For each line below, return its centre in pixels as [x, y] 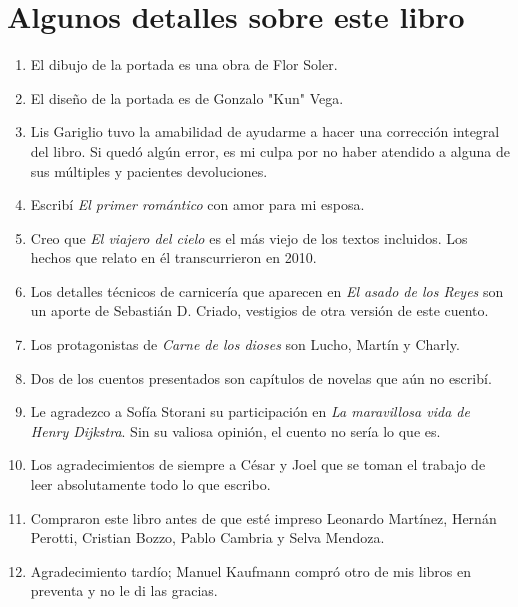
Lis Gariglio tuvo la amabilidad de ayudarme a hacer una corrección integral [265, 131]
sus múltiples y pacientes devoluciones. [149, 170]
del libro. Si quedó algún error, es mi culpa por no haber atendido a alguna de [270, 150]
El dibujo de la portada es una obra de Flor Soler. [184, 64]
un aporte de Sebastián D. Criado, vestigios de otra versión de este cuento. [259, 310]
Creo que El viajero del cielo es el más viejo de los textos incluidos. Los [249, 237]
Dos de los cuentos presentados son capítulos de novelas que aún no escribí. [261, 377]
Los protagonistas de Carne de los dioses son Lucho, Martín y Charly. [245, 344]
